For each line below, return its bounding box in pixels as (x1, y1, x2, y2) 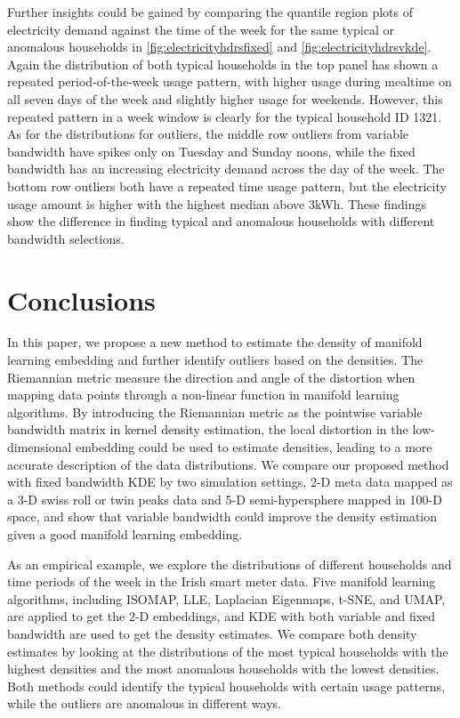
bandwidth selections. (7, 229, 125, 247)
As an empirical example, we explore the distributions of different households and (7, 554, 452, 573)
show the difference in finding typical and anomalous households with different (7, 212, 435, 230)
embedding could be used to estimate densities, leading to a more (76, 438, 432, 456)
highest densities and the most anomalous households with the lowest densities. (7, 659, 440, 678)
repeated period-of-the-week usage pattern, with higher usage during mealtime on (7, 72, 452, 91)
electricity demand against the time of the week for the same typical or (7, 20, 394, 38)
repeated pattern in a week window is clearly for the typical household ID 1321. (7, 107, 442, 125)
